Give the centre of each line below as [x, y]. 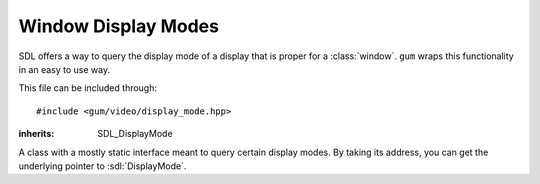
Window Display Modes [119, 26]
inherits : [36, 134]
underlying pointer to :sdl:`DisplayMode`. [102, 166]
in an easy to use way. [64, 69]
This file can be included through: [88, 88]
